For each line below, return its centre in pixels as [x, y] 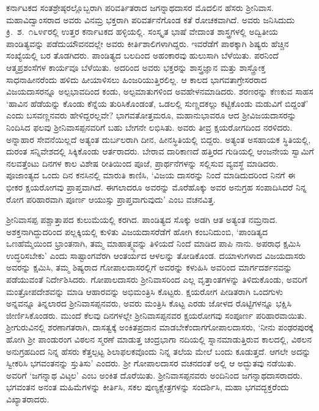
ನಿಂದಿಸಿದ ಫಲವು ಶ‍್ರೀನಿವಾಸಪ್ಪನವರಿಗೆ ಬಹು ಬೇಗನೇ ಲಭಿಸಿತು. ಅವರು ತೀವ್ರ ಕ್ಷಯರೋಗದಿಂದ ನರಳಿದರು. [149, 127]
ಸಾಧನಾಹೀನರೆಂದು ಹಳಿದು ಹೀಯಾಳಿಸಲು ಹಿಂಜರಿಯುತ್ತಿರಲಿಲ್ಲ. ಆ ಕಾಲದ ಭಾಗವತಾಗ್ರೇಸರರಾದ [137, 79]
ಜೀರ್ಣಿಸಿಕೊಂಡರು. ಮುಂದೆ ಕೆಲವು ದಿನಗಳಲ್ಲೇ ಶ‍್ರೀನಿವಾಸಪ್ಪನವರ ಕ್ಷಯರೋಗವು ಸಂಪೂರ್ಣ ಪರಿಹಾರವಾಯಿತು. [156, 315]
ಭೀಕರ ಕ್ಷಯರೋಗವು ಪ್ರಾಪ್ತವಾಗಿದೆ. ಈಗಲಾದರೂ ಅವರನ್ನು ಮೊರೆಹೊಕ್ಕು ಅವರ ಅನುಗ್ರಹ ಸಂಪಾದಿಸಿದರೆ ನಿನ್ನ [156, 187]
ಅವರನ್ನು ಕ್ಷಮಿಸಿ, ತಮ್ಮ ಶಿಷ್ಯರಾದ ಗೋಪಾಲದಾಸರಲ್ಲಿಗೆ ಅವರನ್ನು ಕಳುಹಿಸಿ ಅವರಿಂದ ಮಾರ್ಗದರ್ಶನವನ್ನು [149, 267]
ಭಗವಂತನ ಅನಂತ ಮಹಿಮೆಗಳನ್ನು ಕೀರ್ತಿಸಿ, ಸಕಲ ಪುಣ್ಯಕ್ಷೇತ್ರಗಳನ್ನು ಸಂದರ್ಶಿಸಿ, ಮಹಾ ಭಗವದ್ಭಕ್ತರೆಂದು [148, 387]
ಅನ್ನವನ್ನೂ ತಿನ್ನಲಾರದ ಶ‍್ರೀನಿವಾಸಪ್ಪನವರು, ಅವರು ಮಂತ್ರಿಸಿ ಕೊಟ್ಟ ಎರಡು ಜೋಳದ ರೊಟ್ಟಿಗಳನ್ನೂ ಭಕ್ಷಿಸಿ [149, 303]
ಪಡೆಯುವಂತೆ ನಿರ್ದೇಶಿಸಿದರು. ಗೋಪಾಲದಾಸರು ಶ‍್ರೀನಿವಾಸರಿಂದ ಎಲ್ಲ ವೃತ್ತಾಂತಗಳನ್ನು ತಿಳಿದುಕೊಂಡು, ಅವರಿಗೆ [157, 279]
